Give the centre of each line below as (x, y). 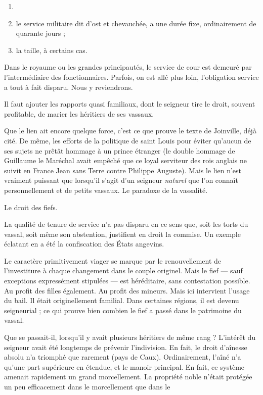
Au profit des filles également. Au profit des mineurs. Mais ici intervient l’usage (127, 290)
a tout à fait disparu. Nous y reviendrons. (69, 87)
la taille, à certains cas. (52, 50)
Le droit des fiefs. (31, 207)
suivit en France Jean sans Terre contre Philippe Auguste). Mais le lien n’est (123, 170)
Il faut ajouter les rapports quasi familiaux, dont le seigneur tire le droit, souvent (130, 104)
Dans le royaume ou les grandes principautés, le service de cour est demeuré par (128, 67)
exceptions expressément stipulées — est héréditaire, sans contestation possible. (127, 281)
